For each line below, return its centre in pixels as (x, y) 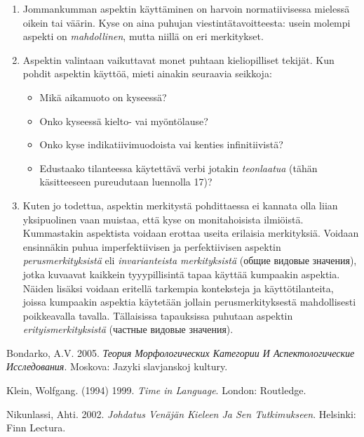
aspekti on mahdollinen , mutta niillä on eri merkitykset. (143, 36)
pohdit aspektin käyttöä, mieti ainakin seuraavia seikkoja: (147, 73)
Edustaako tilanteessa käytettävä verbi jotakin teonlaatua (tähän (178, 168)
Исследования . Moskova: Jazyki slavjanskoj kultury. (117, 366)
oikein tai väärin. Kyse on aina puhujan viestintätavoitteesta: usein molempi (187, 22)
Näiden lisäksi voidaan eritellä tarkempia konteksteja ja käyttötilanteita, (178, 288)
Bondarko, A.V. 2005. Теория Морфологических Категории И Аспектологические (181, 352)
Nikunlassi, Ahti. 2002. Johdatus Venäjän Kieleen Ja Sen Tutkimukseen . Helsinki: (181, 413)
